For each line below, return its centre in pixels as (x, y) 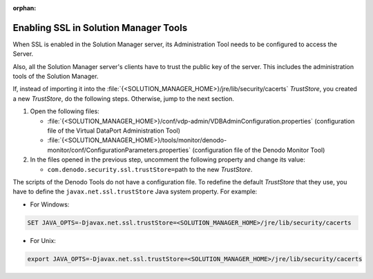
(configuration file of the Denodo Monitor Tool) (259, 150)
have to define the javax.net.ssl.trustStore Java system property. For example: (135, 192)
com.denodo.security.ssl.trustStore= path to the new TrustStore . (150, 169)
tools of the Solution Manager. (56, 77)
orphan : (25, 8)
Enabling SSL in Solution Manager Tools (100, 28)
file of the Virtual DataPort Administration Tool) (114, 131)
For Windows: (50, 204)
